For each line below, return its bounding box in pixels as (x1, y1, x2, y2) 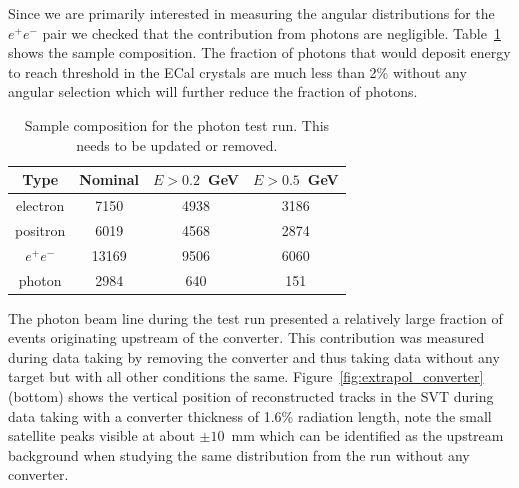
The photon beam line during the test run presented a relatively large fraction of (8, 307, 503, 328)
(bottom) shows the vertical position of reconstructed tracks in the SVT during (8, 386, 494, 406)
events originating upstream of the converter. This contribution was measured (8, 327, 485, 348)
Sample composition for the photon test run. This (24, 114, 330, 135)
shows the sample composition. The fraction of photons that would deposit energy (8, 42, 511, 63)
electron (16, 195, 65, 215)
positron (15, 219, 66, 240)
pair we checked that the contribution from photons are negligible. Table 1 (42, 22, 501, 43)
